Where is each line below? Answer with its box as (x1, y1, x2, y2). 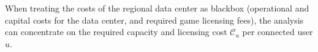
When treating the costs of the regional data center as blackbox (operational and (5, 2, 309, 14)
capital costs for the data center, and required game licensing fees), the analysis (5, 13, 304, 26)
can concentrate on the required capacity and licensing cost (5, 25, 227, 38)
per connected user (242, 25, 313, 38)
